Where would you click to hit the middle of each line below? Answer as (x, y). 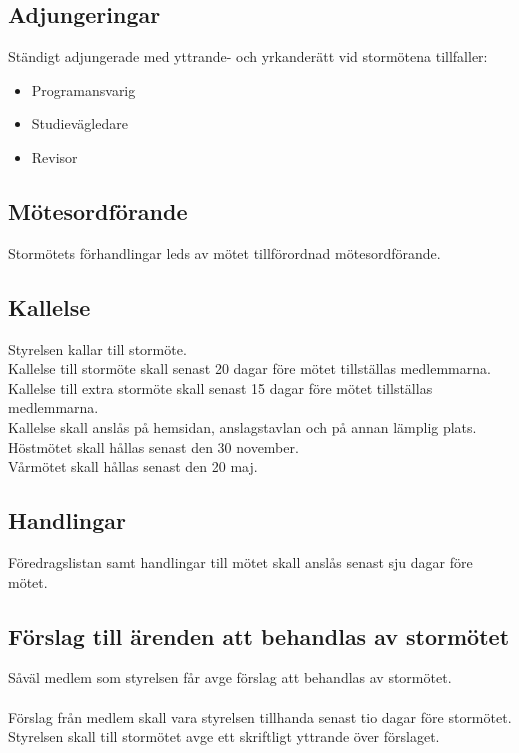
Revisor (54, 156)
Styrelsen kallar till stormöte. (97, 348)
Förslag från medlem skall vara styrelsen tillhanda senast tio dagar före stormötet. (260, 716)
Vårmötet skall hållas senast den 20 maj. (133, 466)
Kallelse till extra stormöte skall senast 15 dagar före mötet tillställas (220, 387)
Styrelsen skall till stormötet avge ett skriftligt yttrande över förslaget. (224, 736)
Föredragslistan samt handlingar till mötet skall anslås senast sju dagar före (240, 561)
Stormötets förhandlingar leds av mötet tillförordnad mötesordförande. (224, 252)
